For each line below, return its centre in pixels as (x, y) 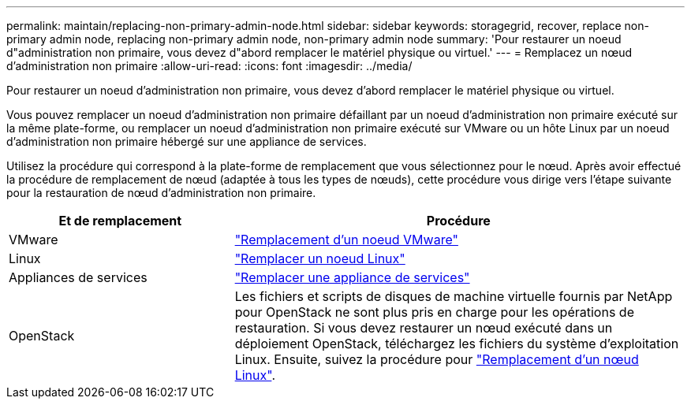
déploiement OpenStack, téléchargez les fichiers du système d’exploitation (457, 344)
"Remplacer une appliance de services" (352, 277)
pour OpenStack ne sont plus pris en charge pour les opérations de (434, 312)
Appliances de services (78, 277)
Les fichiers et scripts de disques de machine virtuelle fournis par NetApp (454, 296)
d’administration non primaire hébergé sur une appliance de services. (187, 141)
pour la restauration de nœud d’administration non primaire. (161, 193)
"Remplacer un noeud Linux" (320, 258)
